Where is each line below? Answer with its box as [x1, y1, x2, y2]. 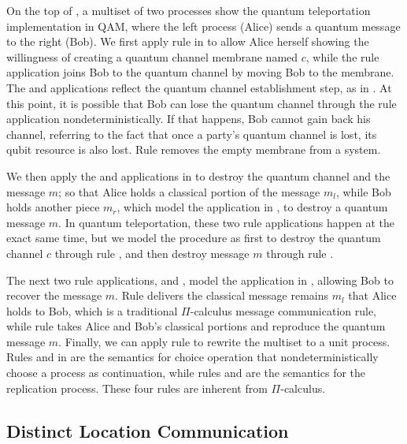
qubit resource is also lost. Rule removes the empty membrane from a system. [6, 141, 381, 158]
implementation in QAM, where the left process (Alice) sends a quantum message [6, 17, 401, 34]
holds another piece [6, 199, 100, 215]
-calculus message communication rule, [190, 302, 377, 319]
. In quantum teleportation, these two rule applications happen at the [58, 214, 394, 230]
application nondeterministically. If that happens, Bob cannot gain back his [6, 110, 371, 127]
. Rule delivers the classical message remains [115, 287, 329, 304]
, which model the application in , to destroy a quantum [117, 199, 388, 215]
